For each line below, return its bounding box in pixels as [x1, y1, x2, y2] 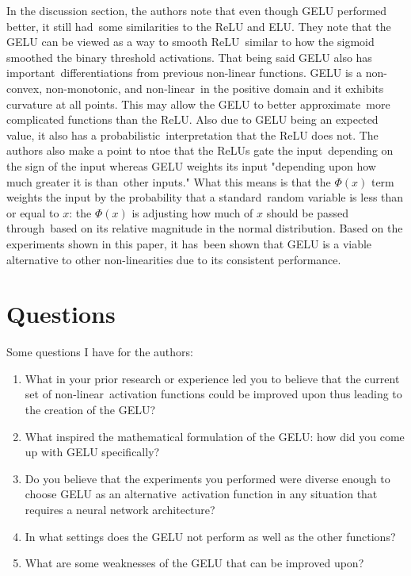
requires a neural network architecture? [25, 501, 215, 517]
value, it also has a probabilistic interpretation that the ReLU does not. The [6, 126, 379, 143]
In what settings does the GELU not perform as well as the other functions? [25, 528, 396, 544]
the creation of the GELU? [25, 401, 156, 417]
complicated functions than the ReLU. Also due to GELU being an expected [6, 111, 379, 128]
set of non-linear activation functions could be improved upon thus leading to [25, 386, 402, 402]
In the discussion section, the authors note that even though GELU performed [6, 2, 387, 18]
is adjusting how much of [131, 204, 253, 221]
